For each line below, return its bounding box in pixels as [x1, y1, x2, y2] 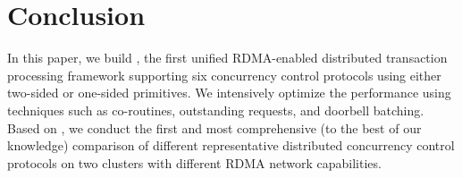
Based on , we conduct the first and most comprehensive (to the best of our [7, 118, 422, 137]
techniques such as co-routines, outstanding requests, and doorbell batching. [7, 100, 424, 119]
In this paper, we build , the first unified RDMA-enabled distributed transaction [7, 48, 448, 67]
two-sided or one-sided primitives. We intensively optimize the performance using [7, 83, 451, 102]
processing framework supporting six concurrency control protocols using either [7, 65, 441, 84]
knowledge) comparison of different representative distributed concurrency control [7, 136, 455, 155]
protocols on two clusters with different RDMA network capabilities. [7, 153, 382, 172]
